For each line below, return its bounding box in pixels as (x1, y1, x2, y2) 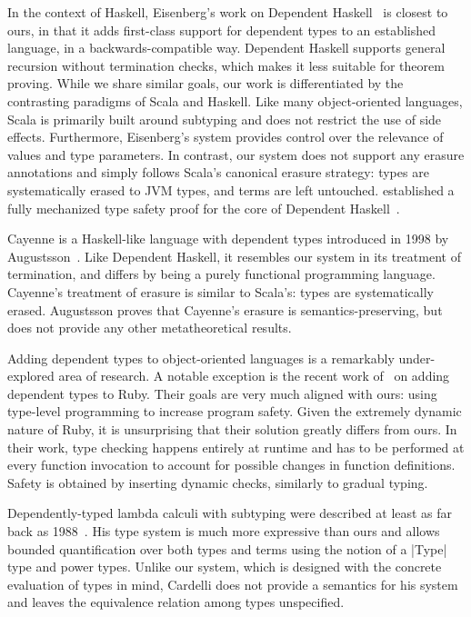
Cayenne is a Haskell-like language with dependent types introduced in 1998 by (7, 229, 449, 248)
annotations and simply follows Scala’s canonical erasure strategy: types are (7, 163, 429, 182)
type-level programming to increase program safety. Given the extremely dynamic (7, 402, 462, 421)
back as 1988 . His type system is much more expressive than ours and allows (7, 522, 440, 541)
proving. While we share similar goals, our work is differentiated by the (7, 74, 404, 93)
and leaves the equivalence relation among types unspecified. (7, 592, 345, 612)
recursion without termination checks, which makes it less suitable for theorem (7, 55, 445, 75)
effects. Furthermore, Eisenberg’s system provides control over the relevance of (7, 127, 444, 146)
